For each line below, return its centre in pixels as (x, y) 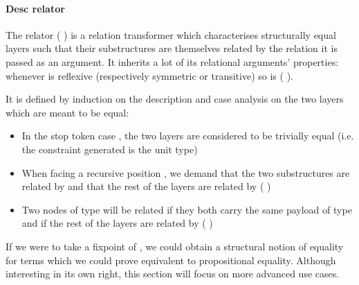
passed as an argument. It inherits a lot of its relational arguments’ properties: (172, 61)
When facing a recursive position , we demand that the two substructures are (186, 172)
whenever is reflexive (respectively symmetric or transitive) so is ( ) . (149, 75)
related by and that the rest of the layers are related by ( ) (146, 186)
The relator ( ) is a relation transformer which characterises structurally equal (171, 34)
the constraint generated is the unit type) (110, 149)
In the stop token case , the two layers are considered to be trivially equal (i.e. (188, 136)
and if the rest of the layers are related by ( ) (117, 223)
